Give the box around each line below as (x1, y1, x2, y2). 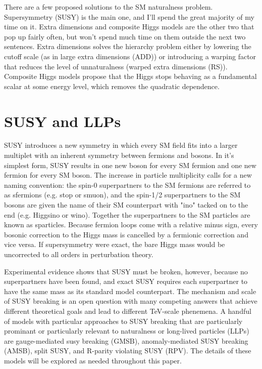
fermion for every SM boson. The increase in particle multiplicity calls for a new (4, 170, 252, 180)
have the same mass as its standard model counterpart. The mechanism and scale (4, 285, 256, 296)
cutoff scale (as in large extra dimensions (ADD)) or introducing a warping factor (4, 51, 256, 61)
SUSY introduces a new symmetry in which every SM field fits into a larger (4, 140, 238, 150)
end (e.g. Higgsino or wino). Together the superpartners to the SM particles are (4, 209, 250, 220)
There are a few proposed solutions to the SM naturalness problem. (4, 2, 213, 12)
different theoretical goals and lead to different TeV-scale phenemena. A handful (4, 305, 251, 316)
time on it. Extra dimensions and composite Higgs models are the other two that (4, 21, 254, 32)
